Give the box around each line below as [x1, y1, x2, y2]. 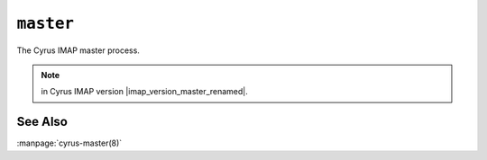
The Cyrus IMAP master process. [16, 45, 140, 56]
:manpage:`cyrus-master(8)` [16, 138, 123, 148]
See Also [16, 114, 68, 129]
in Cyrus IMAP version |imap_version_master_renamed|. [41, 86, 248, 97]
